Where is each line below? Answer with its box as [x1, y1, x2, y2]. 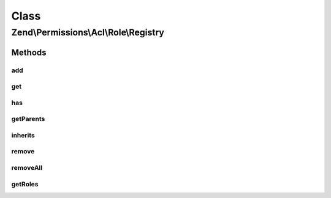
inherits [11, 131, 35, 139]
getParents [11, 115, 45, 123]
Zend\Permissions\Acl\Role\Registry [11, 27, 165, 38]
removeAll [11, 163, 43, 172]
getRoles [11, 180, 39, 188]
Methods [11, 47, 47, 57]
